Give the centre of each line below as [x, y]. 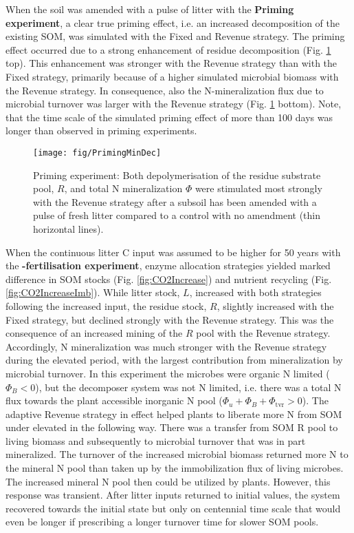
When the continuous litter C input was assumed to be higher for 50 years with [173, 252]
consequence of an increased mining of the [94, 333]
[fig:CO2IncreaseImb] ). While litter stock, [93, 292]
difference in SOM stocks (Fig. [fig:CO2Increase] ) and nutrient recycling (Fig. [169, 279]
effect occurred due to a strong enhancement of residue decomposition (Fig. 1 [168, 49]
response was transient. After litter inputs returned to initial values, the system [173, 495]
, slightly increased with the [275, 305]
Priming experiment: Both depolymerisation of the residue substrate [177, 175]
